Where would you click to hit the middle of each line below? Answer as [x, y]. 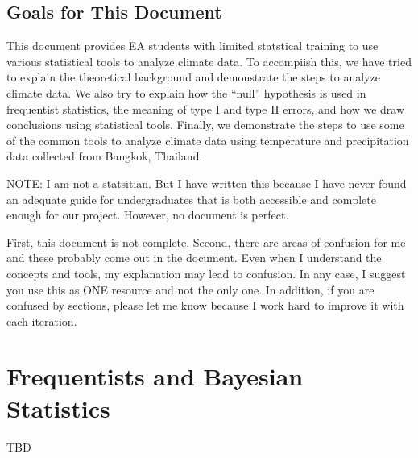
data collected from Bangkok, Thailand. [105, 156]
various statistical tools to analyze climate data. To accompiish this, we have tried [209, 61]
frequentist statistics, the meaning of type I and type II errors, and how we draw [206, 108]
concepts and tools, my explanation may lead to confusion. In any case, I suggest [206, 273]
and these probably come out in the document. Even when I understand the [194, 258]
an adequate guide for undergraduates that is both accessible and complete [191, 199]
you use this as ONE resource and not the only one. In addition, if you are [190, 289]
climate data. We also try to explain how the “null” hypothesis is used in [186, 92]
